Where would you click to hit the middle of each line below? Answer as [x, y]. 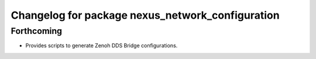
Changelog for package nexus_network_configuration [145, 15]
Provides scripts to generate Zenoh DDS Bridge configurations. [102, 46]
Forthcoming [37, 31]
